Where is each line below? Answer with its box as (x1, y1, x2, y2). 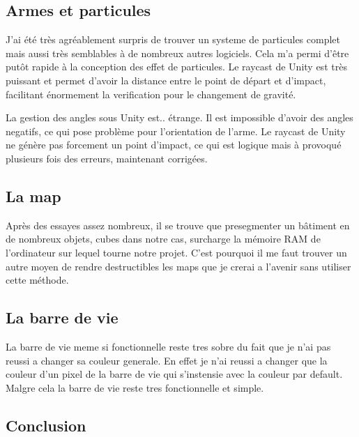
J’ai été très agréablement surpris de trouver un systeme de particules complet (6, 32, 340, 47)
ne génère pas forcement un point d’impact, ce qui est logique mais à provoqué (6, 137, 342, 152)
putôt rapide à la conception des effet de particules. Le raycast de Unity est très (6, 59, 347, 74)
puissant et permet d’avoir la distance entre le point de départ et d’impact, (6, 72, 326, 87)
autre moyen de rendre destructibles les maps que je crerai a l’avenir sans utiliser (6, 259, 351, 273)
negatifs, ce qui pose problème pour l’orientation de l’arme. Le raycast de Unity (6, 123, 346, 138)
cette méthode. (6, 273, 69, 287)
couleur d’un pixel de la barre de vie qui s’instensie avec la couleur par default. (6, 367, 343, 381)
